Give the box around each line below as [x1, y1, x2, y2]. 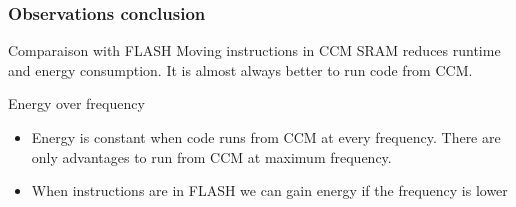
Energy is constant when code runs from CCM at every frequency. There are [31, 127, 501, 147]
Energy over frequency [8, 93, 145, 114]
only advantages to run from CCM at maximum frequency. [31, 146, 392, 167]
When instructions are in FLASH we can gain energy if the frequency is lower [31, 180, 508, 201]
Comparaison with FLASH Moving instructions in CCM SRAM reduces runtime [8, 40, 501, 61]
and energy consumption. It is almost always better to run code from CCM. [8, 59, 473, 80]
